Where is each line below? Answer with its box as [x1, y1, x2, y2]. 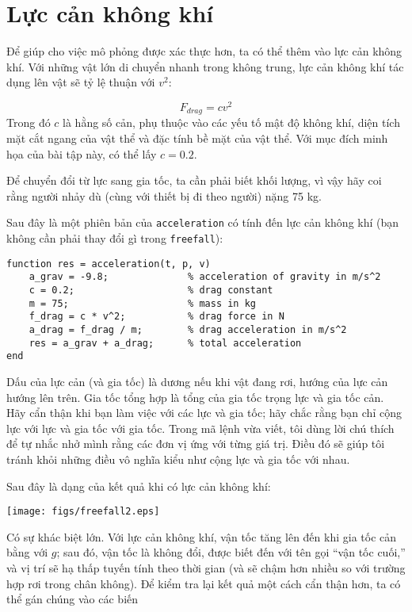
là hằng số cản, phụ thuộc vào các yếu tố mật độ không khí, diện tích [63, 114, 400, 131]
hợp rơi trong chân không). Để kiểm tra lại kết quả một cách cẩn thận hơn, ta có [6, 575, 401, 591]
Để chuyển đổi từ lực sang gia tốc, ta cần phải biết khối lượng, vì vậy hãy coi [6, 172, 382, 189]
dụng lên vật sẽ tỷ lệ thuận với [6, 74, 155, 90]
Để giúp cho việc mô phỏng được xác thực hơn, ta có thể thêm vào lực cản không [6, 43, 402, 59]
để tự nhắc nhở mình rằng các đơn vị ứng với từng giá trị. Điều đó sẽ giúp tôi [6, 435, 385, 452]
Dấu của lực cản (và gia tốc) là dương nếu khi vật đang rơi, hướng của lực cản [6, 373, 388, 389]
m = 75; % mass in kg [29, 297, 256, 309]
